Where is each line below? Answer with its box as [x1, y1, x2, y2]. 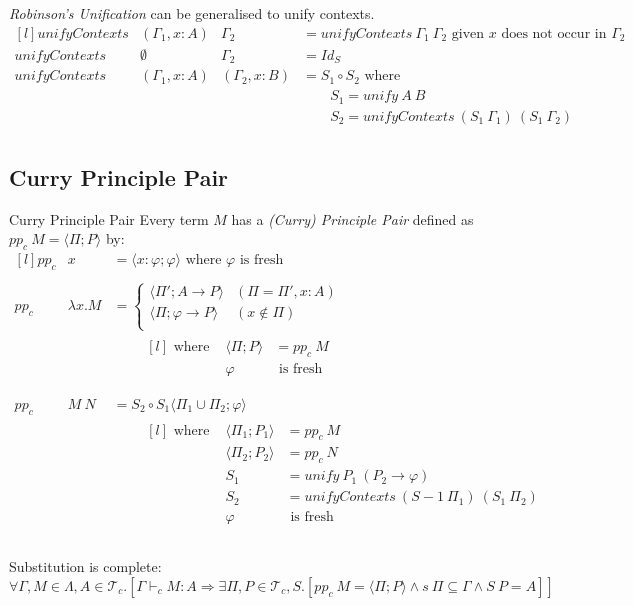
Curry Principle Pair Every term [9, 208, 209, 229]
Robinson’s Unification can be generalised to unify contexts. [9, 3, 375, 23]
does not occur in [501, 26, 607, 41]
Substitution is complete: [9, 556, 162, 577]
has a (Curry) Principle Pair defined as [231, 208, 474, 229]
